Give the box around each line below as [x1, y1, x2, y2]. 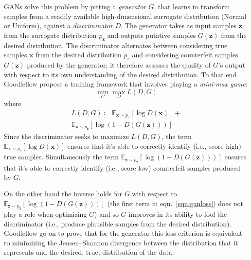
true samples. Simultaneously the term [4, 152, 119, 162]
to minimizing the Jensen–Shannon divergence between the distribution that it [4, 237, 238, 247]
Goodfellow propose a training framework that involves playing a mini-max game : [4, 79, 248, 89]
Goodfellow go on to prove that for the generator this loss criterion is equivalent [4, 228, 243, 238]
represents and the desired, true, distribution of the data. [4, 247, 174, 257]
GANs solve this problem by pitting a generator [4, 1, 146, 11]
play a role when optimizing [4, 209, 87, 219]
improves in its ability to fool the [128, 209, 227, 219]
